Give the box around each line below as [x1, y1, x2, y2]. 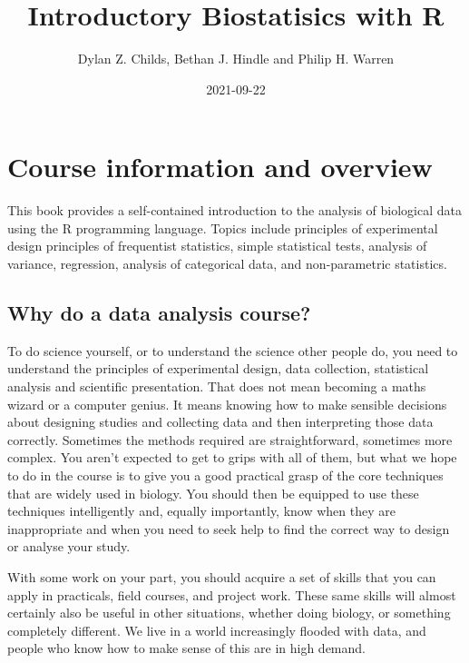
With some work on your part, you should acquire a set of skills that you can [7, 567, 436, 586]
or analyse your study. [7, 537, 131, 556]
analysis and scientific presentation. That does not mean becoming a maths [7, 377, 426, 396]
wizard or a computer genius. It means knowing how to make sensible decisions [7, 394, 447, 413]
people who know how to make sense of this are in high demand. [7, 638, 366, 658]
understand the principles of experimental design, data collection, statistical [7, 359, 429, 378]
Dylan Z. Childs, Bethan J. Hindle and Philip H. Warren [77, 49, 395, 68]
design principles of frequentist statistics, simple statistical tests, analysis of [7, 236, 427, 255]
